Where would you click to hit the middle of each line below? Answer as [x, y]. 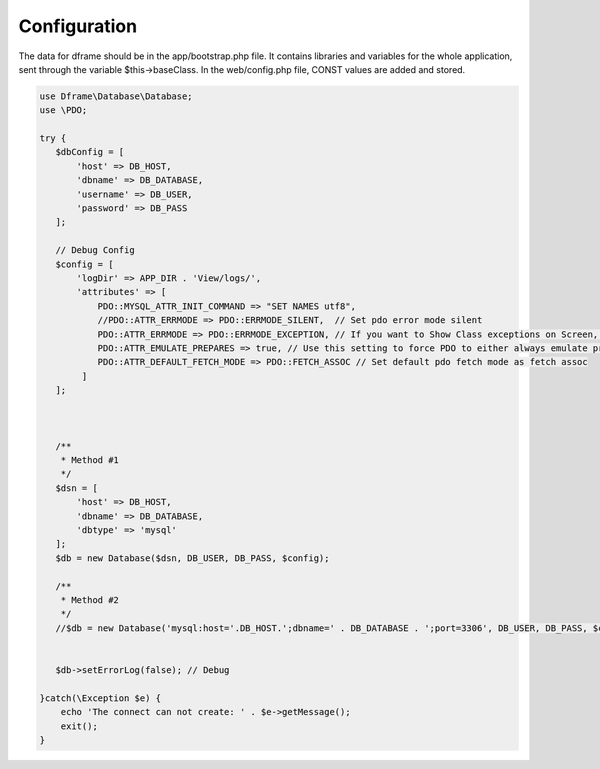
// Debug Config [95, 250]
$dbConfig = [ [90, 152]
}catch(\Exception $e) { [100, 698]
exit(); [79, 726]
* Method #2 [90, 599]
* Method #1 [90, 460]
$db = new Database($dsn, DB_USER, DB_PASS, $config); [192, 558]
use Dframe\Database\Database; [116, 96]
